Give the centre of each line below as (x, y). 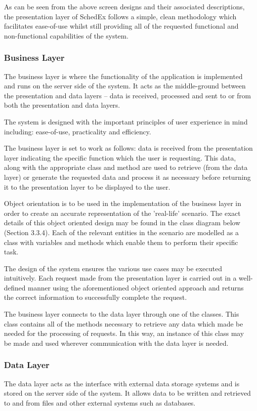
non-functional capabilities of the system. (66, 35)
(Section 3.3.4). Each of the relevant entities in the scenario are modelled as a (121, 232)
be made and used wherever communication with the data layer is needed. (116, 343)
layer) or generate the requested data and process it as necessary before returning (128, 177)
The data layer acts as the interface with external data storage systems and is (122, 383)
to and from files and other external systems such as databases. (100, 402)
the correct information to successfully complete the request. (95, 297)
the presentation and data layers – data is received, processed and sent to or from (128, 95)
